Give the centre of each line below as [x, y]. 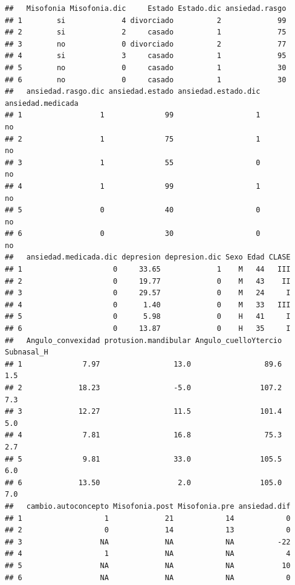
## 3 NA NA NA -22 [148, 542]
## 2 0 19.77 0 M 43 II [148, 281]
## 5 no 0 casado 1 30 [146, 67]
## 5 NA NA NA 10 [148, 565]
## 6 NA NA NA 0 [148, 577]
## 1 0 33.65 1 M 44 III [148, 270]
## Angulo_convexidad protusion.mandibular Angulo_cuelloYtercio [144, 340]
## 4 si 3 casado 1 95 [146, 56]
